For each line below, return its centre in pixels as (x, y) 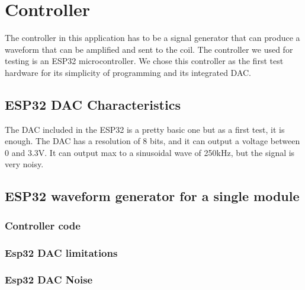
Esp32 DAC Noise (49, 280)
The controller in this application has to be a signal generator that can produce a (152, 38)
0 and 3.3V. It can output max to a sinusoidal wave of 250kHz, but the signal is (150, 152)
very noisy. (24, 164)
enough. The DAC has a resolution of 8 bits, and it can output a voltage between (152, 141)
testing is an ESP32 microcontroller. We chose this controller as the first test (144, 61)
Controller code (43, 225)
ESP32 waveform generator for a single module (152, 196)
